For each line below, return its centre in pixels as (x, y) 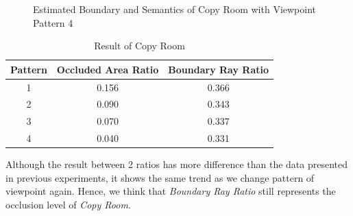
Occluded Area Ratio (108, 69)
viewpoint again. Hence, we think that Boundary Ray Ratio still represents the (171, 191)
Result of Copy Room (139, 46)
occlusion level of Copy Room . (68, 205)
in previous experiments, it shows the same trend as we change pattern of (160, 177)
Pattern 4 (53, 22)
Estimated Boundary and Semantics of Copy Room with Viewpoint (175, 9)
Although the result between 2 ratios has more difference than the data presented (177, 164)
